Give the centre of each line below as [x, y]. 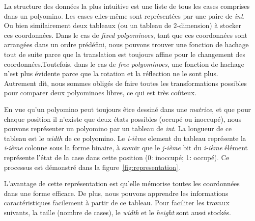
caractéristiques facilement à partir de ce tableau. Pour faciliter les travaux [117, 203]
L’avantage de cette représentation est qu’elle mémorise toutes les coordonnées [122, 183]
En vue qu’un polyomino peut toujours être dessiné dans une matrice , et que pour [127, 109]
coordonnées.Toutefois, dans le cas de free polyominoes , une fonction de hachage [124, 64]
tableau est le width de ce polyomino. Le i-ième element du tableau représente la [125, 138]
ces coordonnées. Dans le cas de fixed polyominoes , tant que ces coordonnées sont [126, 35]
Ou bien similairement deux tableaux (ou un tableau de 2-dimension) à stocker [123, 25]
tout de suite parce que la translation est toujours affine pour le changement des [125, 54]
